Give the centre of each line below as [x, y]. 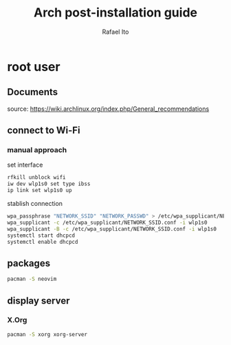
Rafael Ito [115, 32]
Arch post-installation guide [115, 13]
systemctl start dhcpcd [41, 236]
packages [29, 263]
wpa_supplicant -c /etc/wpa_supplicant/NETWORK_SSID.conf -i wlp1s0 [107, 222]
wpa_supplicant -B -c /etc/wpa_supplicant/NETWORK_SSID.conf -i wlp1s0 [112, 229]
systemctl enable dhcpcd [43, 242]
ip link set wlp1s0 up [40, 191]
